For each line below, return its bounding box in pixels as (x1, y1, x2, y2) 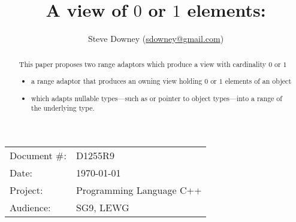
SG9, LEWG (75, 200, 129, 214)
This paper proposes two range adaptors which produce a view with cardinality (19, 59, 267, 69)
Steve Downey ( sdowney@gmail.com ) (87, 32, 224, 45)
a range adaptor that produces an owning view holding (31, 76, 203, 86)
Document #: (10, 148, 67, 162)
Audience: (10, 200, 51, 214)
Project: (10, 183, 43, 197)
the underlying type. (31, 103, 95, 113)
